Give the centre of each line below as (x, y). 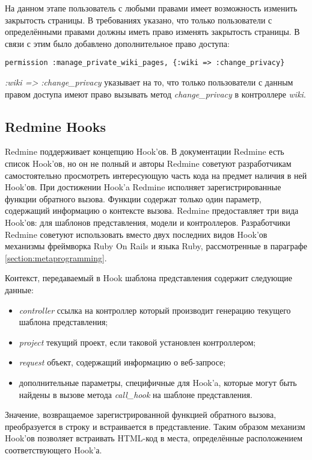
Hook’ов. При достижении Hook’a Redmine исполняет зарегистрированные (143, 187)
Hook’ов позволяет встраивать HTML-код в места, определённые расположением (154, 438)
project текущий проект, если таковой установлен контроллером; (137, 342)
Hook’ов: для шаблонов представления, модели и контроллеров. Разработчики (148, 222)
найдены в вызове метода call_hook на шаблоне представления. (136, 394)
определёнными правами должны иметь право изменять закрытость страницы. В (152, 32)
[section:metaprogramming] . (56, 257)
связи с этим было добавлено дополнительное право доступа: (117, 43)
